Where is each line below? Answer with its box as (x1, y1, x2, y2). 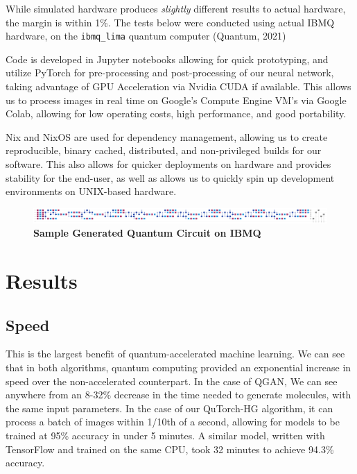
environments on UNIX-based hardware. (6, 184, 177, 198)
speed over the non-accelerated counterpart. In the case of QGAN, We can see (6, 373, 338, 388)
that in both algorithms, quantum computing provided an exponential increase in (6, 360, 351, 375)
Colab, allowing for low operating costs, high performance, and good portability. (6, 106, 347, 121)
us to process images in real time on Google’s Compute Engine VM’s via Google (6, 92, 347, 107)
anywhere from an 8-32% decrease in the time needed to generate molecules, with (6, 387, 351, 402)
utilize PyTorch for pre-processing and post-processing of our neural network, (6, 65, 334, 80)
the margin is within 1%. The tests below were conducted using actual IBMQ (6, 15, 335, 29)
